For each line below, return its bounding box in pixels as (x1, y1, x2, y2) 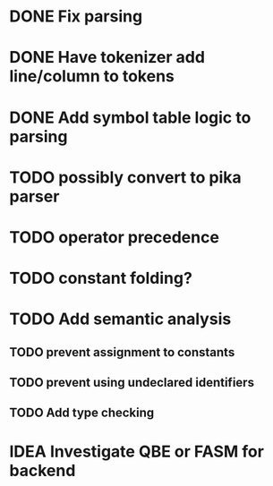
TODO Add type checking (9, 405, 155, 421)
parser (9, 186, 60, 207)
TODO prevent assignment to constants (9, 345, 235, 360)
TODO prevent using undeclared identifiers (9, 375, 255, 390)
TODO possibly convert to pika (9, 167, 242, 187)
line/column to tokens (9, 66, 175, 87)
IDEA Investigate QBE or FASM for (9, 441, 264, 462)
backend (9, 460, 76, 481)
